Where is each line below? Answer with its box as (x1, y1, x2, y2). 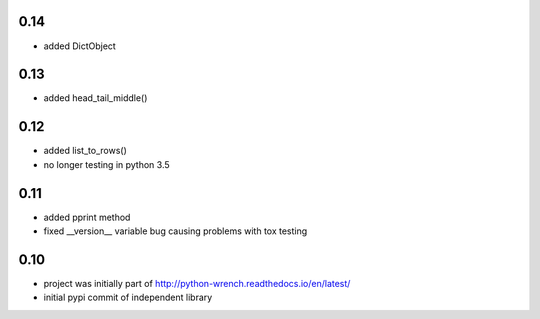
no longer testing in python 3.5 (43, 158, 170, 170)
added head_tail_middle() (43, 92, 148, 104)
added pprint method (43, 211, 131, 223)
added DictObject (43, 40, 117, 52)
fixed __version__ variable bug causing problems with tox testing (43, 225, 308, 237)
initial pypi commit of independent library (43, 291, 213, 304)
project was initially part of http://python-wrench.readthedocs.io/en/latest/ (43, 277, 351, 289)
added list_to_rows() (43, 145, 127, 157)
